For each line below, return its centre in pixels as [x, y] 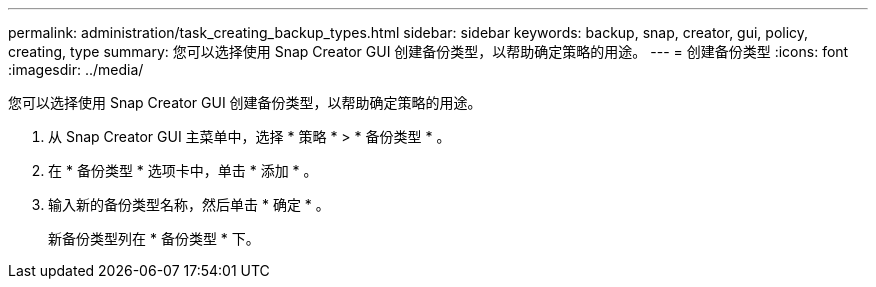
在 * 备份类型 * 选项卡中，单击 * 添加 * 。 [183, 170]
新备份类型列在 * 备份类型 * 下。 [154, 238]
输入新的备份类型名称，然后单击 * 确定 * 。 [189, 204]
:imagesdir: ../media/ [76, 69]
